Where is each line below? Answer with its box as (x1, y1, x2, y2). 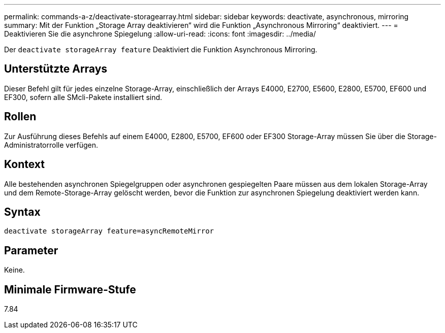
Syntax (4, 205, 41, 218)
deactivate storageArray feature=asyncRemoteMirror (4, 227, 214, 236)
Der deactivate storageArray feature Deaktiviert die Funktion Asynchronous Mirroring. (4, 45, 317, 54)
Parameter (4, 244, 58, 257)
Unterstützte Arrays (4, 62, 108, 76)
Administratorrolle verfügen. (4, 140, 99, 149)
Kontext (4, 158, 45, 171)
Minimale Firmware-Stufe (4, 283, 136, 296)
